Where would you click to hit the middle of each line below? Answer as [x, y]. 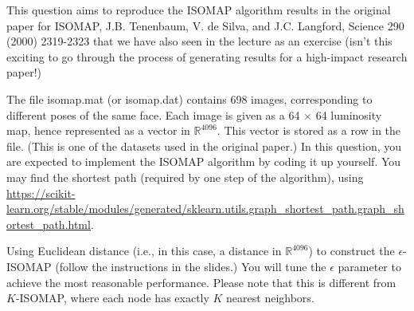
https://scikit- [41, 193]
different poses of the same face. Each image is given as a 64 [153, 114]
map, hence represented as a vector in [98, 130]
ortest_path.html [49, 224]
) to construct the [352, 251]
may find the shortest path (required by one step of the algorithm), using [185, 177]
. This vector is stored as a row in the [309, 130]
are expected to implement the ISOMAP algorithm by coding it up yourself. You [204, 161]
